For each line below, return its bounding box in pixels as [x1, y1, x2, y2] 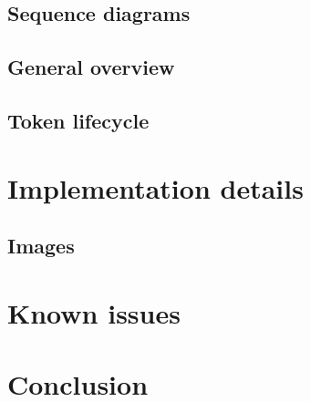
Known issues [7, 294, 181, 331]
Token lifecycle [7, 106, 150, 134]
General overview [7, 53, 175, 81]
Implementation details [7, 169, 304, 206]
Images [7, 232, 75, 260]
